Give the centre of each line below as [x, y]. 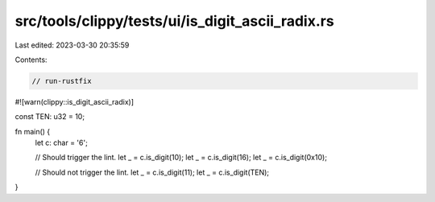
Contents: [31, 60]
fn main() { [33, 131]
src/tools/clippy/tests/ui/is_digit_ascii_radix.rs [174, 21]
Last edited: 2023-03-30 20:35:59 [72, 45]
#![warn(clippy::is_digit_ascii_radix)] [75, 101]
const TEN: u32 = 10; [50, 117]
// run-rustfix [62, 81]
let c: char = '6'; [61, 143]
